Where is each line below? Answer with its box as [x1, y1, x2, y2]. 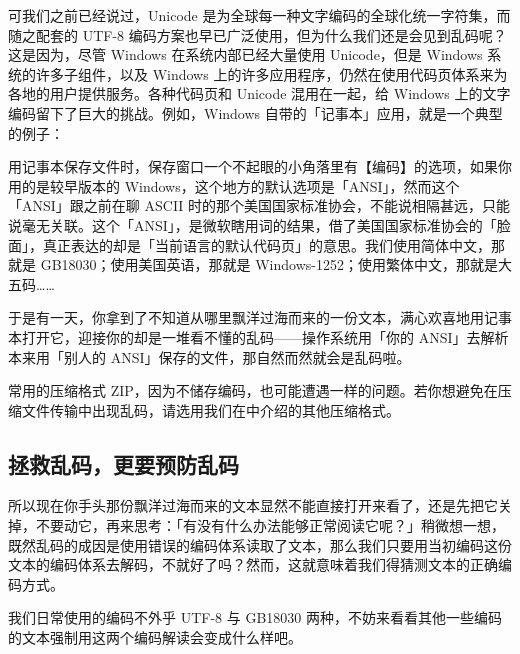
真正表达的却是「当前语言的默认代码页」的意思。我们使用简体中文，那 [42, 234, 505, 255]
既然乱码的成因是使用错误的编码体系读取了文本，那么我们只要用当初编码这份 [8, 534, 512, 555]
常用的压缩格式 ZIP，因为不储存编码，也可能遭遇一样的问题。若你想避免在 [8, 380, 498, 401]
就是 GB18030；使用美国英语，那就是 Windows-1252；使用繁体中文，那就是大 [8, 254, 512, 275]
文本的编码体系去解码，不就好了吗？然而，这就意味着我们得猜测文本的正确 [8, 554, 498, 575]
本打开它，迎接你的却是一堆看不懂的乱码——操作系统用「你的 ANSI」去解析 [8, 326, 509, 347]
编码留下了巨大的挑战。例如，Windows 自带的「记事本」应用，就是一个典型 [8, 102, 503, 123]
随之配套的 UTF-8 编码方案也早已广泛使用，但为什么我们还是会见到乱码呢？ [8, 24, 507, 45]
